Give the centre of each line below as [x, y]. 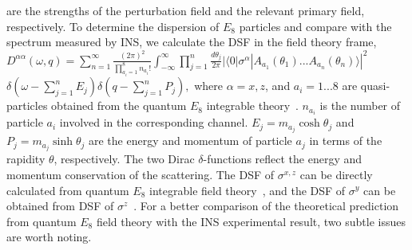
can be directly [336, 174]
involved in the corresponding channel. [154, 122]
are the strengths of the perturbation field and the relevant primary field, [186, 10]
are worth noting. [49, 237]
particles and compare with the [315, 26]
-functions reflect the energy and [283, 159]
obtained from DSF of [60, 206]
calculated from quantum [68, 190]
